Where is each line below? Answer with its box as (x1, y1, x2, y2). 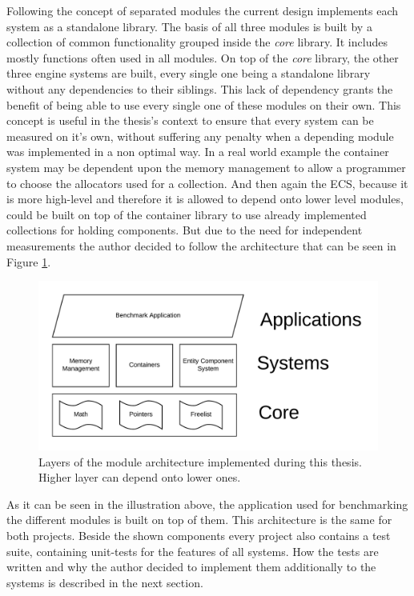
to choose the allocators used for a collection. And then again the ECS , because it (6, 174, 408, 191)
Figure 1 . (6, 253, 51, 270)
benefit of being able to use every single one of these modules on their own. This (6, 96, 401, 113)
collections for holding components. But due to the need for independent (6, 222, 363, 238)
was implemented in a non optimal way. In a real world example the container (6, 143, 389, 160)
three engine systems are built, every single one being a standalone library (6, 65, 371, 82)
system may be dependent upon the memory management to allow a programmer (6, 158, 406, 175)
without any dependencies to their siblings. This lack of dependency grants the (6, 80, 393, 97)
